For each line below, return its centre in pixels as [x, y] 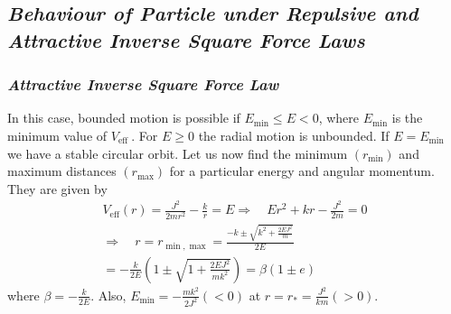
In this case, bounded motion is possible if [124, 118]
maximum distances [62, 171]
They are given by [57, 188]
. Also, [108, 295]
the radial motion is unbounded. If [294, 135]
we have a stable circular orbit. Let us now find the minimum [178, 153]
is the [407, 118]
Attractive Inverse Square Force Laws [186, 39]
